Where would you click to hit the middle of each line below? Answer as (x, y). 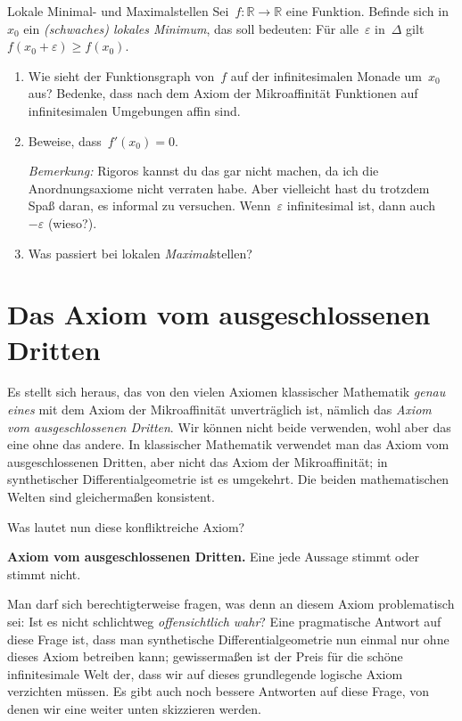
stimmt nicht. (44, 574)
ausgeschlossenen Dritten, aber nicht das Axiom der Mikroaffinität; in (198, 461)
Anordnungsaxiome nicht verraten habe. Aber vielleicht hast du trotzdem (229, 188)
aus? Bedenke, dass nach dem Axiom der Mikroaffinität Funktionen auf (223, 93)
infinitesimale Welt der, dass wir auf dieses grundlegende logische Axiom (205, 673)
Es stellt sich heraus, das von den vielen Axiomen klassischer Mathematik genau (227, 392)
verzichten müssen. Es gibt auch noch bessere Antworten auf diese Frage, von (219, 691)
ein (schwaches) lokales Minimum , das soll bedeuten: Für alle (191, 28)
